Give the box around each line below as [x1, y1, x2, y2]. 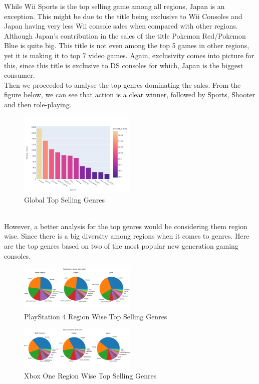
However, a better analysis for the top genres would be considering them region [4, 221, 247, 231]
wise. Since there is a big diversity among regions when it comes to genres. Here [4, 231, 249, 241]
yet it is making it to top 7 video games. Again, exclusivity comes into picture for [4, 50, 254, 60]
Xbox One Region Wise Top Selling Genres [24, 370, 157, 380]
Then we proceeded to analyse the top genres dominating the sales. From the [4, 79, 241, 90]
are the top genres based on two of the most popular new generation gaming [4, 240, 238, 251]
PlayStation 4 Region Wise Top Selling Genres [24, 311, 167, 321]
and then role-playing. [4, 99, 72, 109]
